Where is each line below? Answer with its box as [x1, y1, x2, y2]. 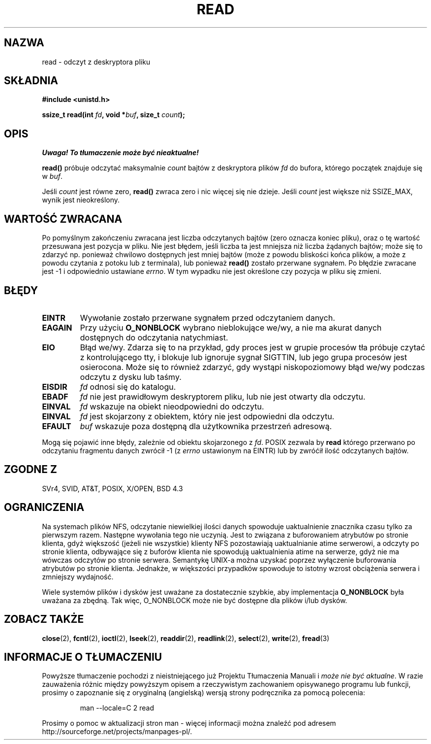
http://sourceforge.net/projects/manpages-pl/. [42, 727, 192, 736]
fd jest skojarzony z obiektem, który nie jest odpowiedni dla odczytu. [80, 411, 335, 421]
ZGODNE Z [4, 463, 58, 476]
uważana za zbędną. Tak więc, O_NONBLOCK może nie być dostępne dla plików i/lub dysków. [42, 596, 347, 605]
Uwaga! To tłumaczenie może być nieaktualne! [42, 148, 199, 157]
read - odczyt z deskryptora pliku [42, 57, 151, 66]
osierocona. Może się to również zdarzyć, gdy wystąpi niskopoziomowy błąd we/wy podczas [80, 362, 425, 372]
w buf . [42, 172, 62, 181]
